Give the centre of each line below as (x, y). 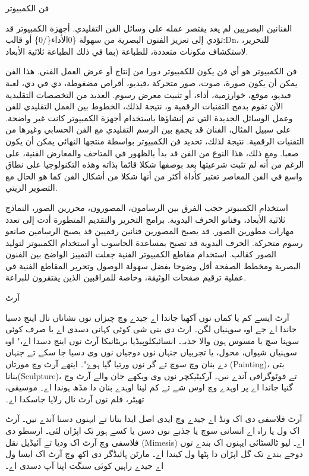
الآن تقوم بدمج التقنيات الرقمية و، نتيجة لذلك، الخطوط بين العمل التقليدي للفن (144, 106)
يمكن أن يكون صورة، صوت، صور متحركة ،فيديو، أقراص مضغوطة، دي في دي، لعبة (152, 82)
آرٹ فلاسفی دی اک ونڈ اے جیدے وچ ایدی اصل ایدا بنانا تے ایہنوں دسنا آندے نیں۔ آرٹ (154, 419)
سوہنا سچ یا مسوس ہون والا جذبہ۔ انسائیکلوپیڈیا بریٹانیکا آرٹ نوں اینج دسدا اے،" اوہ (152, 340)
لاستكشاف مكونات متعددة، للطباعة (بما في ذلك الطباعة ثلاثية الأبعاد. (127, 51)
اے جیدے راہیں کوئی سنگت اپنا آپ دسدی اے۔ (85, 465)
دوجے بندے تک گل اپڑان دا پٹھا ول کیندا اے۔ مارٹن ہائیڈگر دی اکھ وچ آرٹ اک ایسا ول (154, 454)
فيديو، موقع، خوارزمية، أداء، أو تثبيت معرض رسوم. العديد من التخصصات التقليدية (148, 94)
